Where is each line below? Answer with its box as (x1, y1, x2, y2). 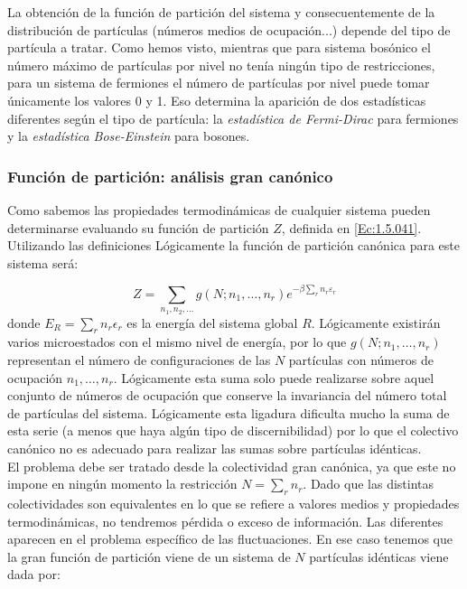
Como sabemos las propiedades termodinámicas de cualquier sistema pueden (7, 200, 431, 219)
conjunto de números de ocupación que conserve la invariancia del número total (7, 386, 447, 405)
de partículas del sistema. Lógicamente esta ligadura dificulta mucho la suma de (7, 403, 450, 422)
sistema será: (7, 253, 79, 272)
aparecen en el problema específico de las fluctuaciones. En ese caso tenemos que (7, 529, 453, 548)
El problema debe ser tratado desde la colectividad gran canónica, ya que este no (7, 456, 456, 475)
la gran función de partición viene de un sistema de (7, 547, 291, 566)
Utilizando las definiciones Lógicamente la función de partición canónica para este (7, 236, 461, 255)
